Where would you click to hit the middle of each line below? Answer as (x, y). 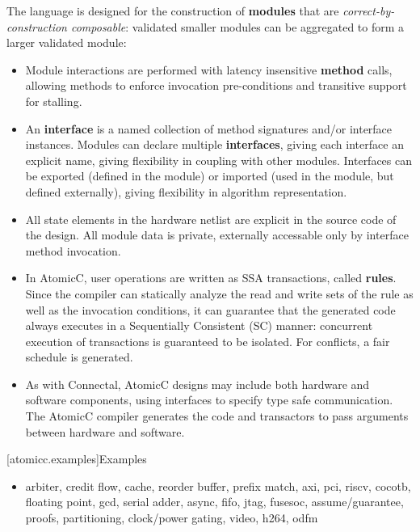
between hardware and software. (105, 431)
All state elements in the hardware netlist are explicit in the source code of (211, 219)
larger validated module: (67, 42)
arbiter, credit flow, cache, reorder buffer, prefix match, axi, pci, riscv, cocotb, (218, 486)
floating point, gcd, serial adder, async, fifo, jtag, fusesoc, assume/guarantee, (214, 502)
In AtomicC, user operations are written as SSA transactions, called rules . (211, 278)
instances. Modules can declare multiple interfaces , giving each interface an (214, 144)
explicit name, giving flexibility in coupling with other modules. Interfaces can (219, 160)
